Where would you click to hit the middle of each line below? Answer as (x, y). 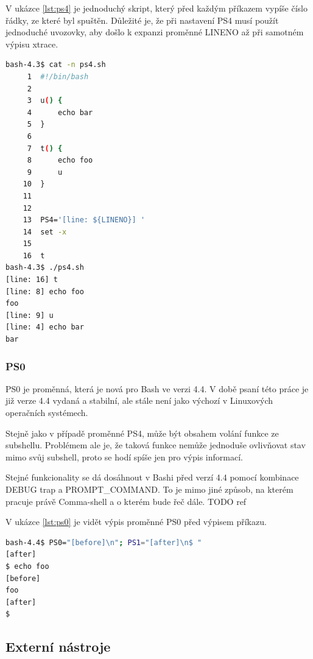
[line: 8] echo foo (45, 291)
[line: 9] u (30, 315)
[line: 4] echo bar (45, 327)
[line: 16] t (32, 280)
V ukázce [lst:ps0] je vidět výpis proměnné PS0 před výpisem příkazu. (136, 522)
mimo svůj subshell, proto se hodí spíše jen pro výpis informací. (124, 456)
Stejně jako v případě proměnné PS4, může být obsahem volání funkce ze (142, 433)
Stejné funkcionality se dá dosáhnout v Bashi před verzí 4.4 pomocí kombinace (152, 477)
